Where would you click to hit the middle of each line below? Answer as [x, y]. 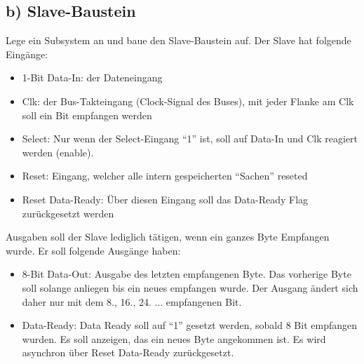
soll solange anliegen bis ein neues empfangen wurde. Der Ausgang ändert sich [190, 287]
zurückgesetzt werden [68, 213]
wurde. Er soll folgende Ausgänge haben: [93, 250]
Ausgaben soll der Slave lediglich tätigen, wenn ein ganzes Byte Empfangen [168, 237]
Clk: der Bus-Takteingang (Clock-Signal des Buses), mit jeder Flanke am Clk [188, 101]
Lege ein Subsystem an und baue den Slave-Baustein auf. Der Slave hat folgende [178, 40]
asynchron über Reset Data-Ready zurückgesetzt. [128, 352]
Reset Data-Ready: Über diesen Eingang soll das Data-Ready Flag [165, 199]
